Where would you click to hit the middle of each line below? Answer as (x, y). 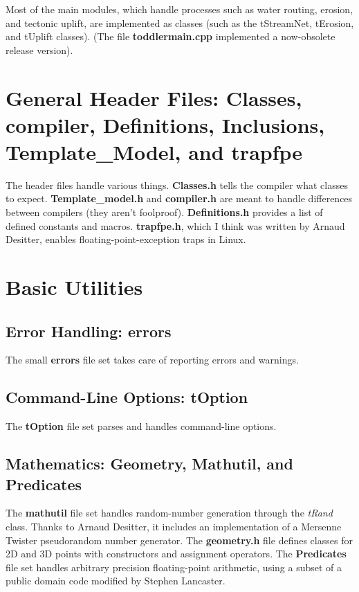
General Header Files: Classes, (154, 97)
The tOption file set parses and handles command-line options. (141, 426)
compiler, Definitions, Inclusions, (165, 124)
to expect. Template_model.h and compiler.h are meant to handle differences (179, 198)
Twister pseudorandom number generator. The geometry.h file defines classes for (179, 540)
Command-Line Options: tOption (127, 397)
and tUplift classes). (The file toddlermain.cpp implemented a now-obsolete (171, 36)
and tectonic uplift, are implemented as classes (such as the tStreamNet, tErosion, (180, 23)
